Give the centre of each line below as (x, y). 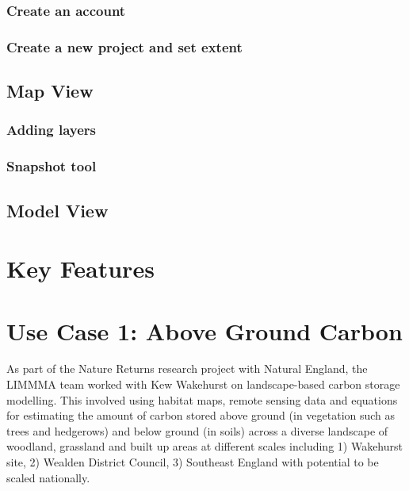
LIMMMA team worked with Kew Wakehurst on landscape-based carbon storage (203, 384)
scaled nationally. (48, 477)
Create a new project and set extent (124, 46)
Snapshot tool (52, 166)
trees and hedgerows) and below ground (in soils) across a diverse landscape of (197, 430)
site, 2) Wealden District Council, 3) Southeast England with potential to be (193, 462)
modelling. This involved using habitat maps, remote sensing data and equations (202, 399)
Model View (57, 210)
